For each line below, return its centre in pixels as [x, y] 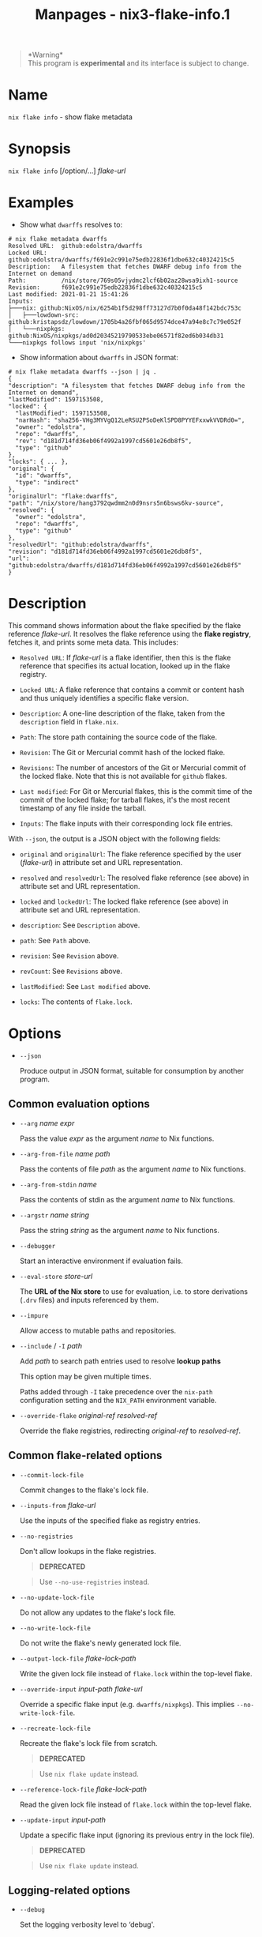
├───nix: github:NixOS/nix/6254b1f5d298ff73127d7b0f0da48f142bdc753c [125, 308]
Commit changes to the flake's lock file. [84, 1490]
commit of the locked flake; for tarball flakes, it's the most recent [125, 799]
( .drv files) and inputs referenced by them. [89, 1299]
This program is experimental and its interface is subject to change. [138, 63]
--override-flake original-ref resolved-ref [88, 1415]
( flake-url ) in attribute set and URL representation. [101, 862]
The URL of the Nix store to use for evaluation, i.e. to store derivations [134, 1291]
